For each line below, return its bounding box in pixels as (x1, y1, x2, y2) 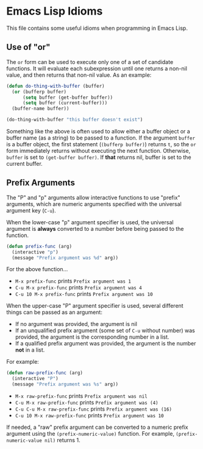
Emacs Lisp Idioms (6, 4, 103, 18)
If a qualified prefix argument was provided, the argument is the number (15, 340, 196, 347)
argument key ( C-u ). (6, 207, 56, 214)
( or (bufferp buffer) (12, 88, 67, 95)
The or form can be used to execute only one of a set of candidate (6, 58, 174, 65)
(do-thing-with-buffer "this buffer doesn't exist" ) (6, 117, 143, 123)
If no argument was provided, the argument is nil (15, 320, 137, 328)
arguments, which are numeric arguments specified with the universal (6, 200, 182, 208)
